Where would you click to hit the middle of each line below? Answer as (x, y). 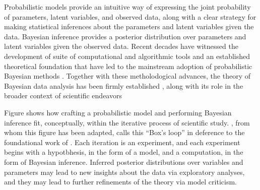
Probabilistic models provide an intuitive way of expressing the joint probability (127, 7)
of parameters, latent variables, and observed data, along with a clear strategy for (130, 16)
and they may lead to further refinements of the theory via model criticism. (120, 182)
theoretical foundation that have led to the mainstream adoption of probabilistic (128, 66)
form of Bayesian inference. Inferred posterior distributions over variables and (124, 162)
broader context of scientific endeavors (63, 96)
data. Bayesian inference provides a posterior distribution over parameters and (125, 36)
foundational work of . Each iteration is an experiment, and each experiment (122, 142)
